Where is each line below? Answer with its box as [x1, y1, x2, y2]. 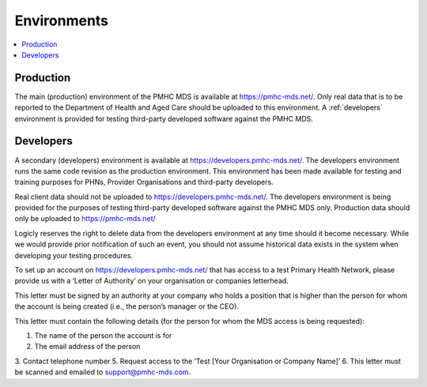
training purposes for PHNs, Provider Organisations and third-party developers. [14, 178, 274, 187]
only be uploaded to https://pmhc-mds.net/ [14, 214, 156, 224]
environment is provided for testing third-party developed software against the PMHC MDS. [14, 114, 314, 123]
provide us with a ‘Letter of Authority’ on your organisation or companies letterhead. [14, 276, 289, 286]
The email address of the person [34, 342, 141, 351]
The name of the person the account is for [34, 331, 172, 340]
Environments [14, 12, 109, 29]
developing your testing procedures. [14, 250, 134, 260]
